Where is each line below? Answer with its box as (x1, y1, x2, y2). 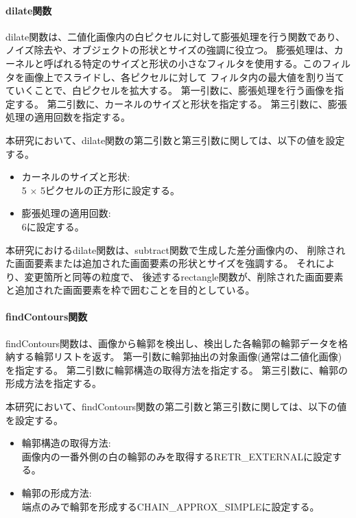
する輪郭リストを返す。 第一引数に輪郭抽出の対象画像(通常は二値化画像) (14, 349, 342, 364)
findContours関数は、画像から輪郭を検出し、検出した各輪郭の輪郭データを (5, 335, 339, 350)
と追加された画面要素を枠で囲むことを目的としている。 (5, 283, 255, 297)
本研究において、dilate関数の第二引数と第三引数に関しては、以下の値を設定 (5, 132, 345, 147)
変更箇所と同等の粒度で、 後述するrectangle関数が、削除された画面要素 (24, 269, 344, 283)
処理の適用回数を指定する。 (5, 110, 130, 124)
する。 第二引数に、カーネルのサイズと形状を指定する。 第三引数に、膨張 (14, 96, 348, 110)
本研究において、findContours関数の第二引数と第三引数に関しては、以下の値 (5, 399, 347, 414)
